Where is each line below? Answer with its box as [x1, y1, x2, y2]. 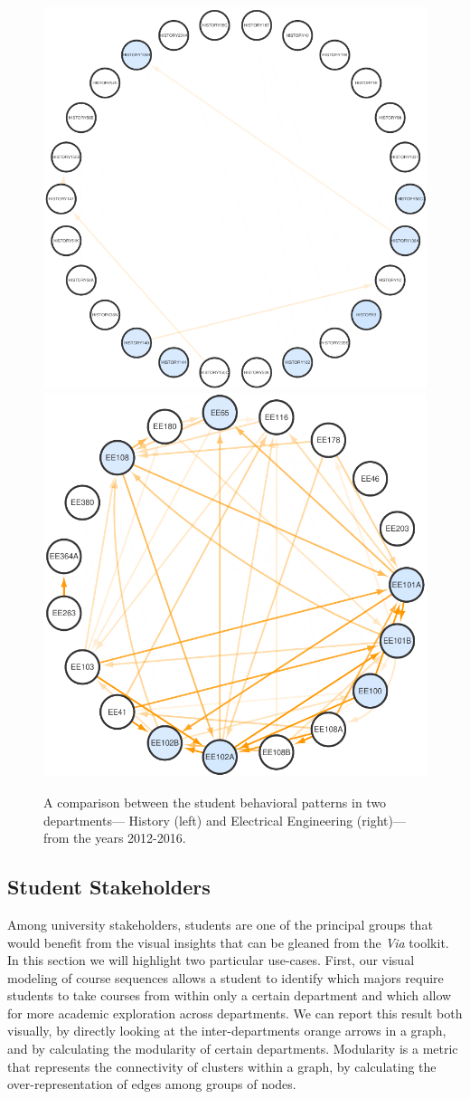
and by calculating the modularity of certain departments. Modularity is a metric [7, 1039, 458, 1058]
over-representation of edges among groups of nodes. [7, 1075, 296, 1094]
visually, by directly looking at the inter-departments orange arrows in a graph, [7, 1021, 446, 1040]
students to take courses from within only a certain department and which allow [7, 986, 452, 1005]
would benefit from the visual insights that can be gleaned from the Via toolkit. [7, 932, 449, 951]
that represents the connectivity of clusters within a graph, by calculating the [7, 1056, 437, 1075]
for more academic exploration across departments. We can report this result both [7, 1003, 463, 1022]
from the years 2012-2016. [43, 828, 186, 847]
